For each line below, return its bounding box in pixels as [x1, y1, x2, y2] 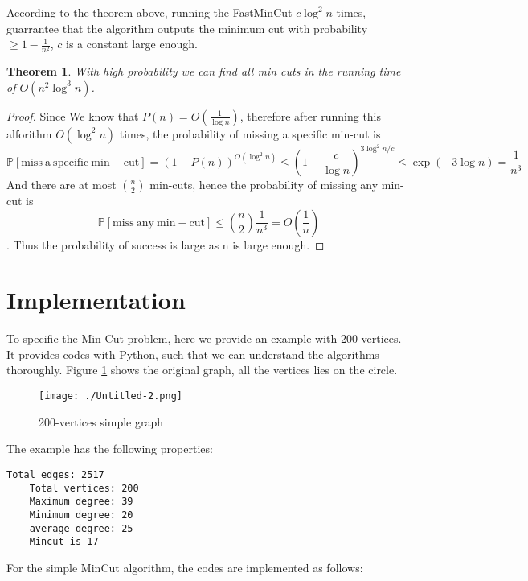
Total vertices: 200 [29, 482, 139, 494]
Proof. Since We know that [6, 107, 139, 124]
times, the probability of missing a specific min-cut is [119, 125, 381, 142]
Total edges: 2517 [6, 468, 104, 480]
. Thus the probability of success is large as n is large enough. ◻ [6, 236, 325, 253]
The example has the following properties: [6, 440, 213, 457]
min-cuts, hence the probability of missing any [149, 175, 379, 192]
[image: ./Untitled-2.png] [39, 390, 182, 402]
